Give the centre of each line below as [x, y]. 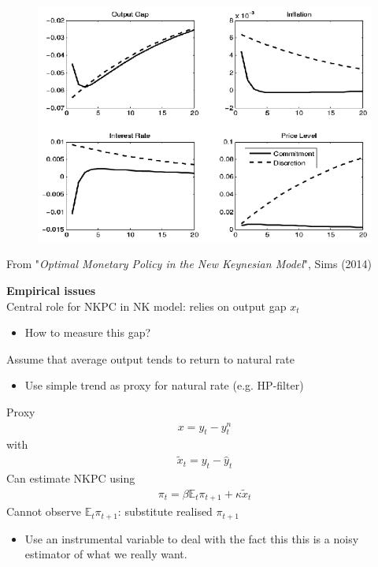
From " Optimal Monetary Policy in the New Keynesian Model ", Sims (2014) [189, 264]
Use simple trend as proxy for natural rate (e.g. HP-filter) [164, 385]
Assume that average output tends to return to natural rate [150, 358]
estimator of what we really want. [106, 554]
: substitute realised [165, 511]
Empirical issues [51, 290]
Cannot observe [44, 511]
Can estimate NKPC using [71, 478]
